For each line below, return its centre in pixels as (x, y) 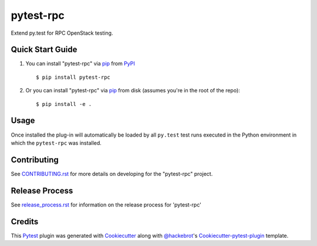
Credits (25, 222)
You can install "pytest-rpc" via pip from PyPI (80, 64)
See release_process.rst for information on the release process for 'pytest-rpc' (106, 205)
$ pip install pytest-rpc (73, 77)
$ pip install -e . (64, 104)
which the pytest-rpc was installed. (56, 143)
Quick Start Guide (44, 50)
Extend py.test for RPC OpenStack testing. (62, 33)
